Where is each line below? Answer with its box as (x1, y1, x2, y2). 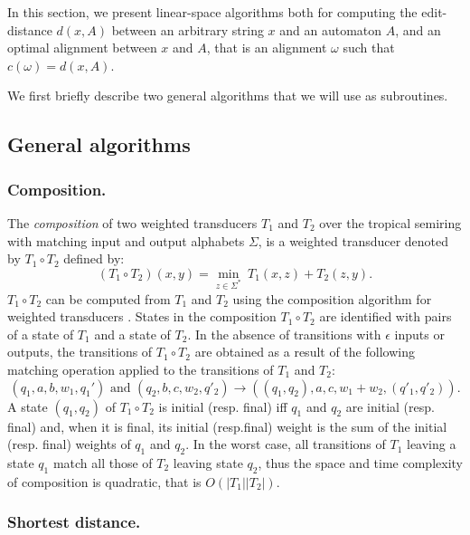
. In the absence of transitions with (187, 324, 381, 343)
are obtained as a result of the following (194, 342, 415, 361)
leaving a (406, 435, 456, 454)
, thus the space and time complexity (258, 453, 463, 472)
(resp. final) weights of (7, 435, 131, 454)
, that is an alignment (206, 38, 327, 57)
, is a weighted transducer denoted (258, 231, 449, 250)
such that (343, 38, 395, 57)
